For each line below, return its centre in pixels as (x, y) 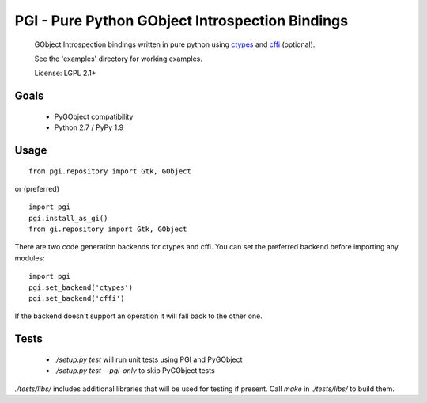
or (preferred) (37, 188)
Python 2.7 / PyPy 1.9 (89, 127)
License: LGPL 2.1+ (65, 73)
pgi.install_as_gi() (68, 218)
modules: (30, 258)
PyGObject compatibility (94, 116)
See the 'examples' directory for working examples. (119, 59)
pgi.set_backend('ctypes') (81, 287)
